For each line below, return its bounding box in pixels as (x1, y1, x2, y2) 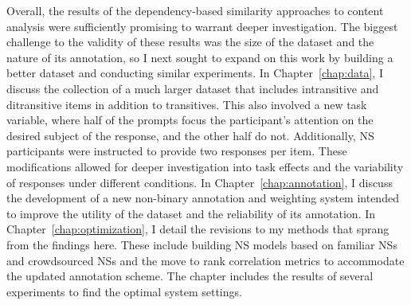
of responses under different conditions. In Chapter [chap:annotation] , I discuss (6, 174, 393, 190)
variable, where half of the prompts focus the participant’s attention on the (6, 111, 374, 128)
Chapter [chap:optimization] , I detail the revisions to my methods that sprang (6, 221, 389, 237)
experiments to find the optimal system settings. (6, 283, 242, 299)
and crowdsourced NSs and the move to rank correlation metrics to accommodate (6, 252, 405, 268)
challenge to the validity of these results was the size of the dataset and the (6, 33, 374, 50)
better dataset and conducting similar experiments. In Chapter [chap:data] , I (6, 65, 383, 81)
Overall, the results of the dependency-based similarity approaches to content (6, 2, 384, 18)
